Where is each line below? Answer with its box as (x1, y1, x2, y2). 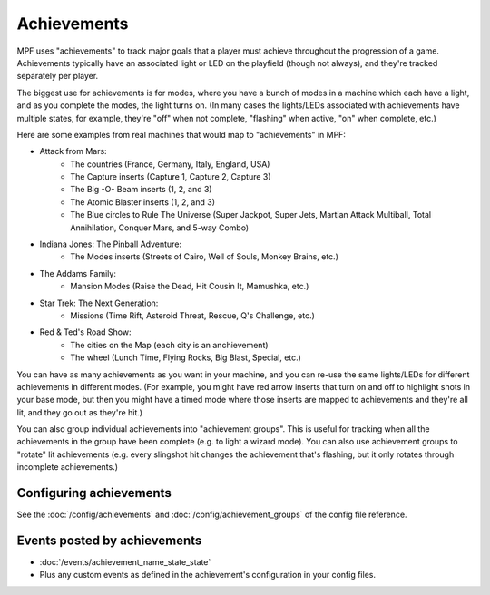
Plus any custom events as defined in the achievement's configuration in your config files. (39, 570, 377, 580)
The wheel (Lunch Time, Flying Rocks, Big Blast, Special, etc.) (70, 352, 301, 363)
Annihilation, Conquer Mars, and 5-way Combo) (70, 222, 250, 233)
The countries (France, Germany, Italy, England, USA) (70, 159, 270, 170)
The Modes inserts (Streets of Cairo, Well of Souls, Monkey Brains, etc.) (70, 251, 339, 262)
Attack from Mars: (39, 146, 108, 157)
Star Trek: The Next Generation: (39, 297, 159, 308)
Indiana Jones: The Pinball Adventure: (39, 239, 181, 249)
